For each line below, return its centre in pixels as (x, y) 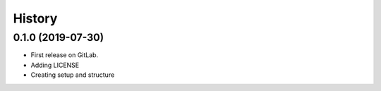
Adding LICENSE (55, 65)
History (35, 18)
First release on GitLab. (65, 55)
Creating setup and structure (73, 75)
